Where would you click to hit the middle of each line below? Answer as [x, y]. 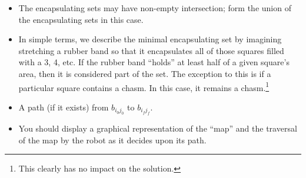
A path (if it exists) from [64, 107]
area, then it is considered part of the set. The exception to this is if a [145, 73]
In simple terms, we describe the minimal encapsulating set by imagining [150, 39]
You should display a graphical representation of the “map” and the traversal [158, 128]
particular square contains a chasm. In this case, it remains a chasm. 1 [144, 86]
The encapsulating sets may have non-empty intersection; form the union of [155, 8]
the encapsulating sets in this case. [81, 19]
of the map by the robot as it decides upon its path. [112, 140]
